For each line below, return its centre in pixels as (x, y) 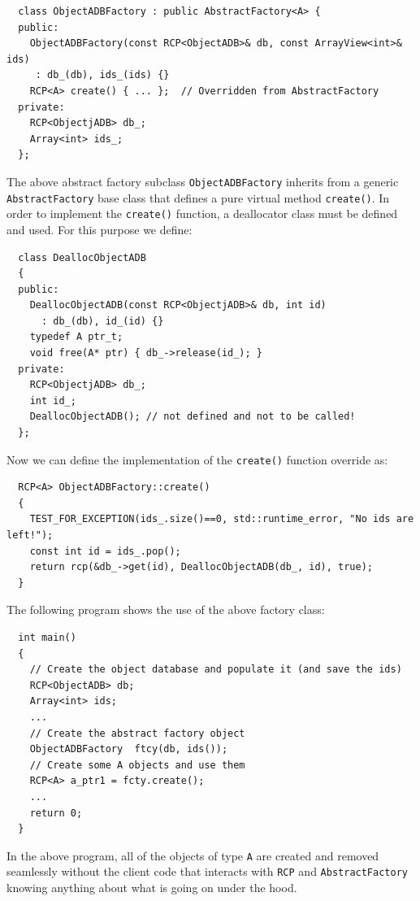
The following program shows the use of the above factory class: (166, 609)
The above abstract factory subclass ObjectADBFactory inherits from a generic (203, 181)
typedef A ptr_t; (76, 337)
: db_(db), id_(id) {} (102, 321)
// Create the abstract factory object (137, 733)
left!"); (30, 535)
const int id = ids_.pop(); (105, 551)
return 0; (56, 813)
